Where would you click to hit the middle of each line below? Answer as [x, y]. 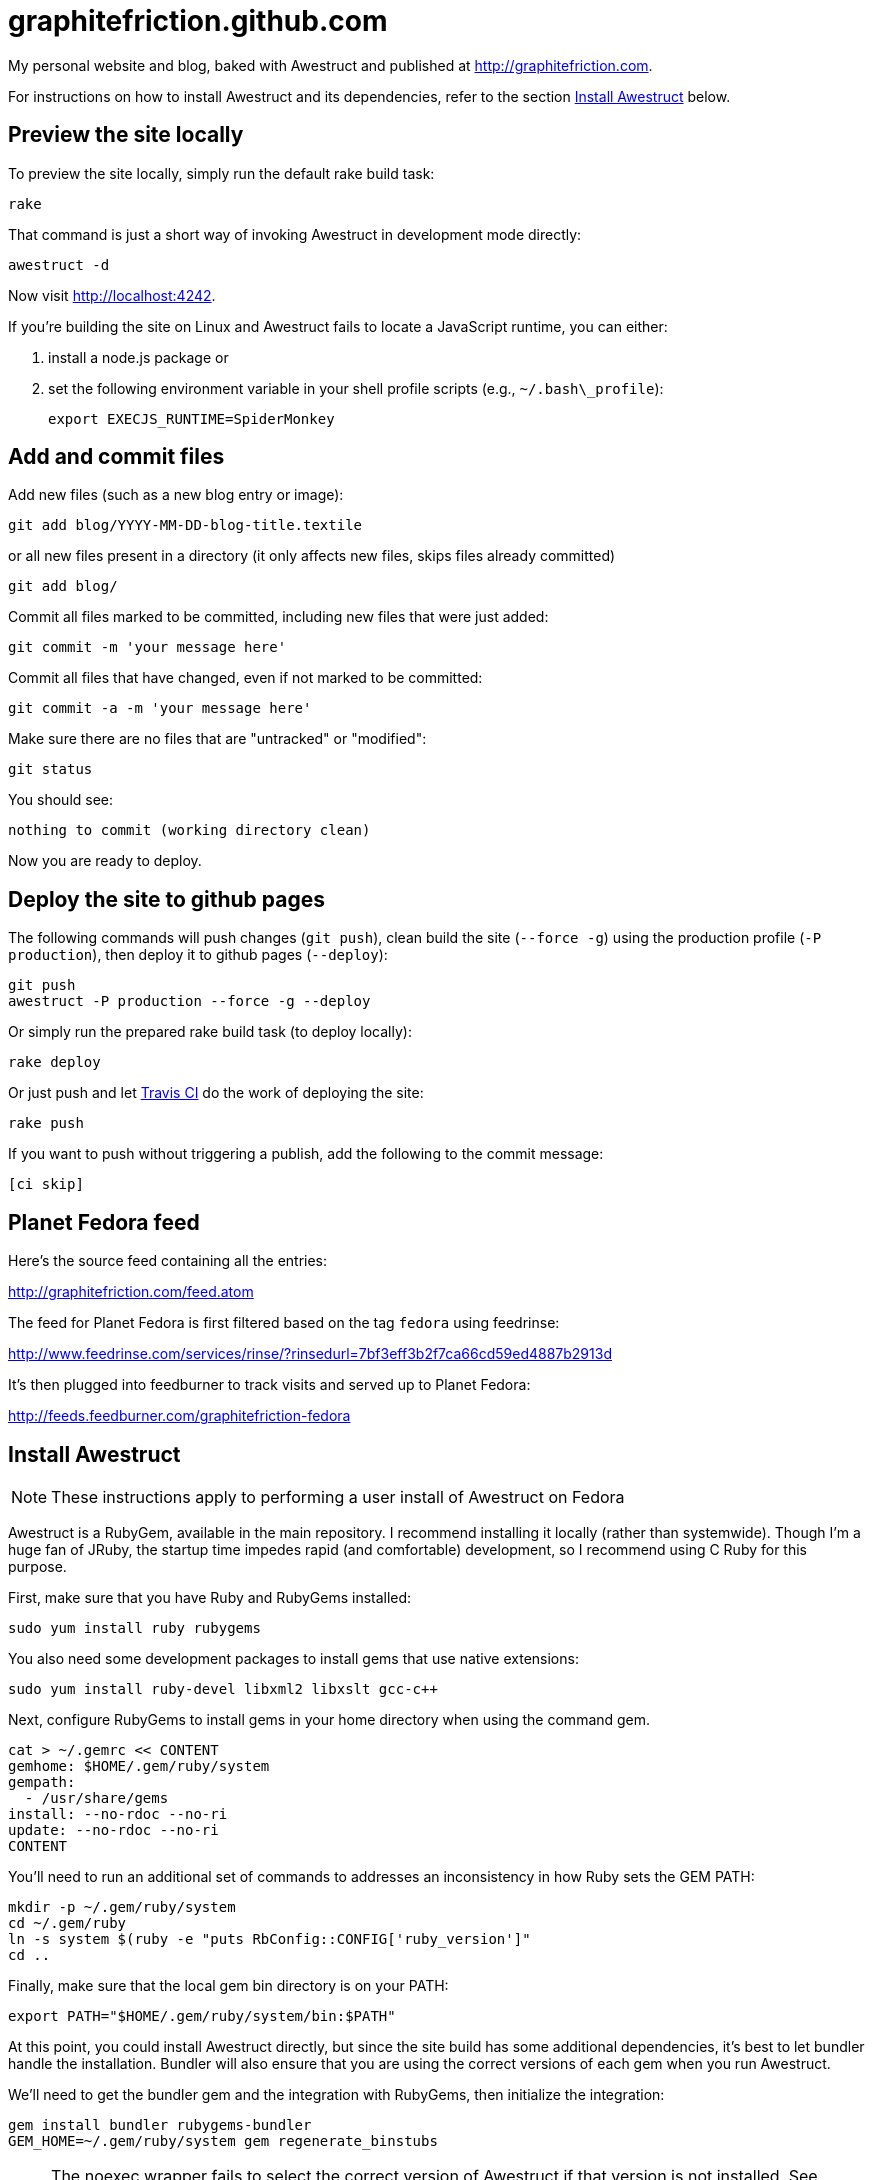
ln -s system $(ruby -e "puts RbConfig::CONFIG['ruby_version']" [269, 1938]
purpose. [37, 1566]
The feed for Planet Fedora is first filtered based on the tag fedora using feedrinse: [284, 1323]
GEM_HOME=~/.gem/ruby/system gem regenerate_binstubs [223, 2140]
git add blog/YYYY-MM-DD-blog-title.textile [185, 525]
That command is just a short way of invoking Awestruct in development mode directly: [295, 234]
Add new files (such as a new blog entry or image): [176, 495]
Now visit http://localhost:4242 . [112, 295]
